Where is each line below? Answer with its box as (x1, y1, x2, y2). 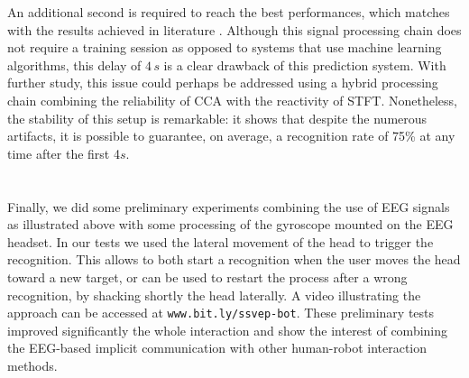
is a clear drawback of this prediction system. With (163, 55, 446, 74)
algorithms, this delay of (7, 55, 142, 74)
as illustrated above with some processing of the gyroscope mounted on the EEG (7, 215, 454, 234)
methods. (7, 355, 58, 374)
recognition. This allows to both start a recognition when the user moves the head (7, 250, 461, 269)
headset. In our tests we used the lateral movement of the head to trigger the (7, 232, 434, 251)
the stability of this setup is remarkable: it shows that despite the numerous (7, 108, 428, 127)
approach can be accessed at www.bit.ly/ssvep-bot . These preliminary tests (7, 303, 435, 322)
